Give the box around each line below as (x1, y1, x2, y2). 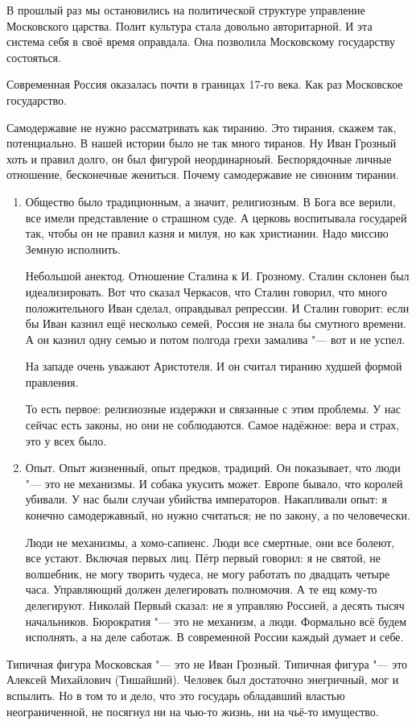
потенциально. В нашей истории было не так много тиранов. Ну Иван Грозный (6, 135, 397, 151)
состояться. (6, 48, 61, 65)
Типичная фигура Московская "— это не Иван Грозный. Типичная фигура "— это (6, 655, 408, 672)
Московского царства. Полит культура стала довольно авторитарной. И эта (6, 17, 373, 34)
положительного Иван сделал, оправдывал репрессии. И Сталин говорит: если (25, 299, 410, 316)
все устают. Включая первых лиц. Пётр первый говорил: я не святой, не (25, 549, 381, 566)
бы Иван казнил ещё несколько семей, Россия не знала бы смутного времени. (25, 315, 406, 332)
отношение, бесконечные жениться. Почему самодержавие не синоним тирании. (6, 166, 399, 183)
